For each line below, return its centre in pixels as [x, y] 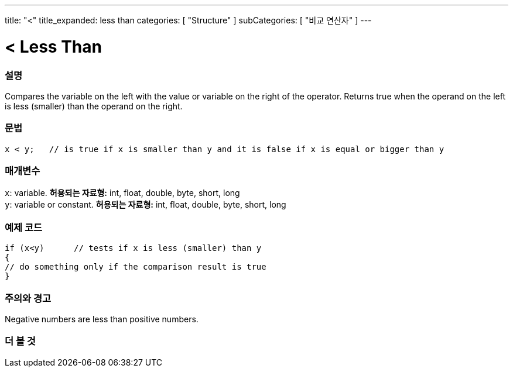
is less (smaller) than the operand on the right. [94, 106]
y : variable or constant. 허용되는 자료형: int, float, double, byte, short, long [146, 205]
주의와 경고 [28, 298]
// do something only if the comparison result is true [136, 267]
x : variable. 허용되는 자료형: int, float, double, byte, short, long [122, 193]
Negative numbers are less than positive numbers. [102, 319]
